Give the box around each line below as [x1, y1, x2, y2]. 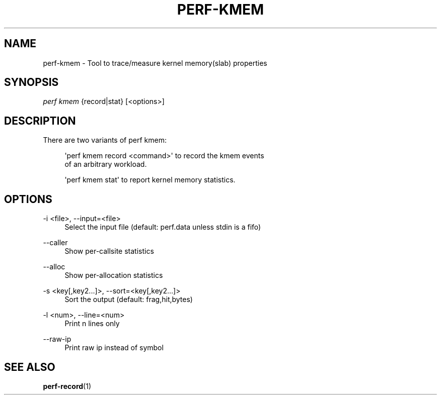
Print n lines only [64, 319, 120, 328]
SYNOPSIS [4, 76, 59, 89]
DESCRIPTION [4, 114, 76, 127]
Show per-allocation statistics [64, 271, 163, 280]
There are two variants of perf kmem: [43, 136, 167, 145]
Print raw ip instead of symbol [64, 343, 164, 352]
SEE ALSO [4, 360, 55, 373]
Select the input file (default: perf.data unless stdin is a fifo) [64, 223, 261, 232]
